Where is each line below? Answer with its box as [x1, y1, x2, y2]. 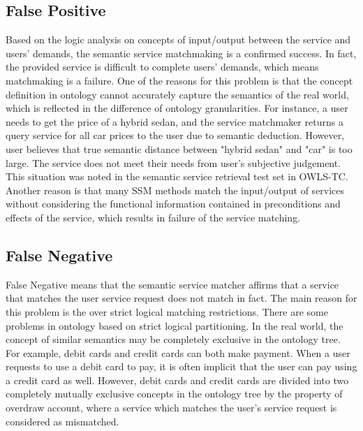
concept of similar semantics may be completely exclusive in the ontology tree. [6, 332, 341, 346]
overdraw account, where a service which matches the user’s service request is [6, 400, 337, 415]
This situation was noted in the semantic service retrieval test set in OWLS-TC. [6, 169, 348, 184]
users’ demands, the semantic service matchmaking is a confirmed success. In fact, [6, 45, 357, 60]
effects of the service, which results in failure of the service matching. [6, 210, 301, 224]
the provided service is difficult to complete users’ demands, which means [6, 59, 319, 74]
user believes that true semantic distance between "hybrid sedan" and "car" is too [6, 141, 353, 156]
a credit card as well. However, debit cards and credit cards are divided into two [6, 372, 349, 387]
